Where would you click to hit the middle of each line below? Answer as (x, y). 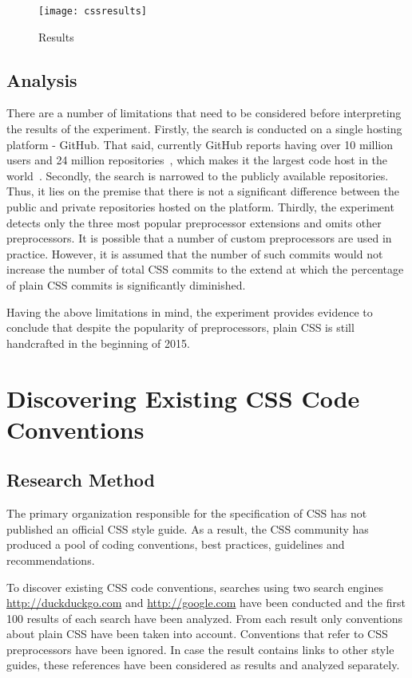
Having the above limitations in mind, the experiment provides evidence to (190, 311)
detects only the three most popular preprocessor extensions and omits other (194, 222)
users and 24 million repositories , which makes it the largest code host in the (197, 160)
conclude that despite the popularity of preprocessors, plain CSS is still (180, 327)
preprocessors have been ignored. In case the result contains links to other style (200, 649)
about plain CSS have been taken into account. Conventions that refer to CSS (197, 634)
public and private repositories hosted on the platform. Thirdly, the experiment (200, 207)
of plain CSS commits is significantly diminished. (126, 284)
